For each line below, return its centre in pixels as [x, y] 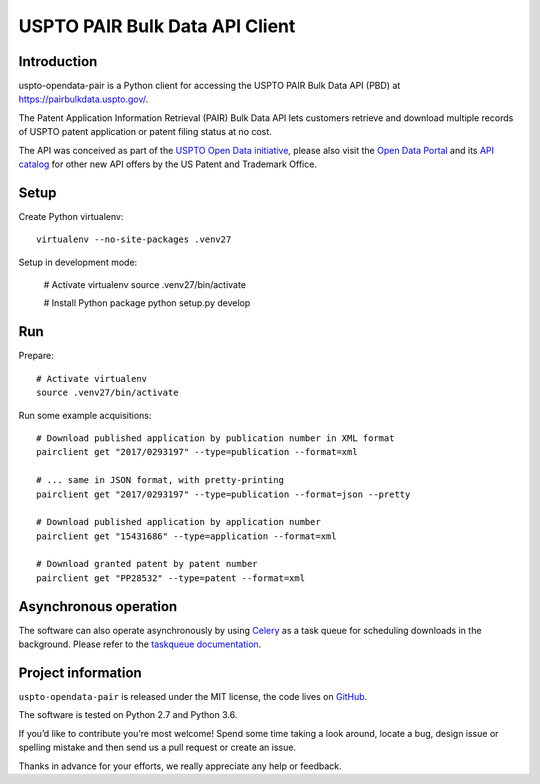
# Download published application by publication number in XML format [215, 438]
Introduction [58, 61]
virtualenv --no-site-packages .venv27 [134, 239]
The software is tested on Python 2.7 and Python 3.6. [128, 715]
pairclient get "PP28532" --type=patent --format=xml [170, 578]
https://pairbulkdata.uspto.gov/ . [83, 99]
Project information [80, 672]
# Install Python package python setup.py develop [147, 303]
